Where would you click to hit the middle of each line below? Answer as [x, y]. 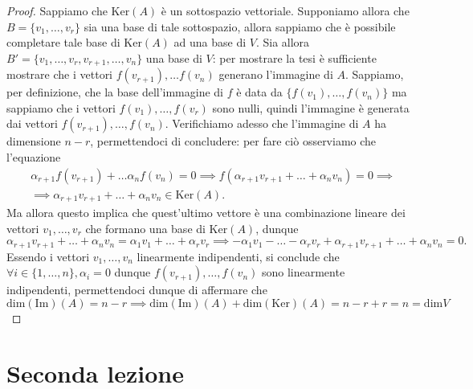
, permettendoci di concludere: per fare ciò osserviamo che [233, 141]
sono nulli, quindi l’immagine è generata [311, 107]
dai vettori [32, 123]
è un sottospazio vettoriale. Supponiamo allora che [285, 10]
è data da [259, 92]
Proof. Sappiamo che [57, 10]
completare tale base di [63, 42]
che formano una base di [145, 228]
